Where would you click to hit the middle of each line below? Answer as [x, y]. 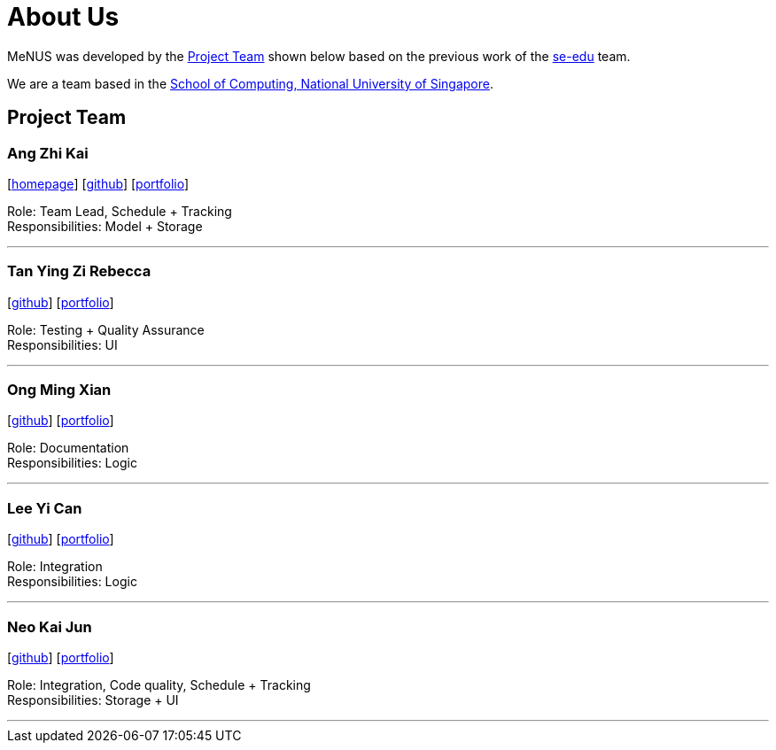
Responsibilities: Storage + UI [93, 700]
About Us [63, 17]
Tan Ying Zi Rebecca [79, 271]
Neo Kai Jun [50, 626]
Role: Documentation [68, 448]
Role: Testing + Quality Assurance [106, 329]
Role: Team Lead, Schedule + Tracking [120, 211]
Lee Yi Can [45, 508]
